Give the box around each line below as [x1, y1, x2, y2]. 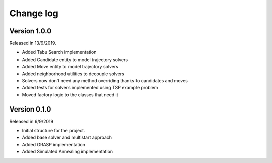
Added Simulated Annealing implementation [22, 149, 113, 155]
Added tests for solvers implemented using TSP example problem [22, 85, 158, 91]
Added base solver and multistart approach [22, 134, 112, 141]
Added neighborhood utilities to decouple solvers [22, 71, 124, 77]
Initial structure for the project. [22, 128, 85, 134]
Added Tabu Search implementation [22, 49, 97, 56]
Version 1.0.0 [9, 27, 52, 35]
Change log [9, 8, 59, 19]
